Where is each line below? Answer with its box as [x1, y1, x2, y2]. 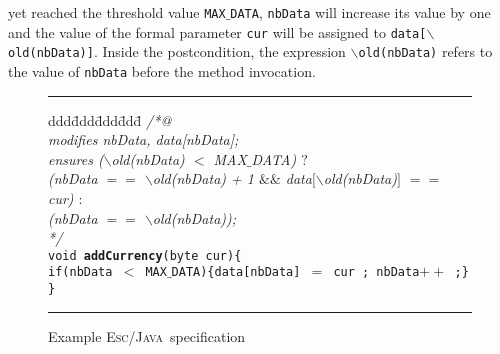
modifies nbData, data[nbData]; [48, 129, 239, 150]
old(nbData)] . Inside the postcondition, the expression [8, 41, 346, 62]
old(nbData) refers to [358, 41, 493, 62]
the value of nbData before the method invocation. [8, 60, 316, 81]
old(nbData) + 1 [152, 168, 254, 189]
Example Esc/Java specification [48, 325, 246, 346]
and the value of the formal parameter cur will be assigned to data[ [8, 21, 427, 42]
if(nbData [48, 265, 113, 280]
